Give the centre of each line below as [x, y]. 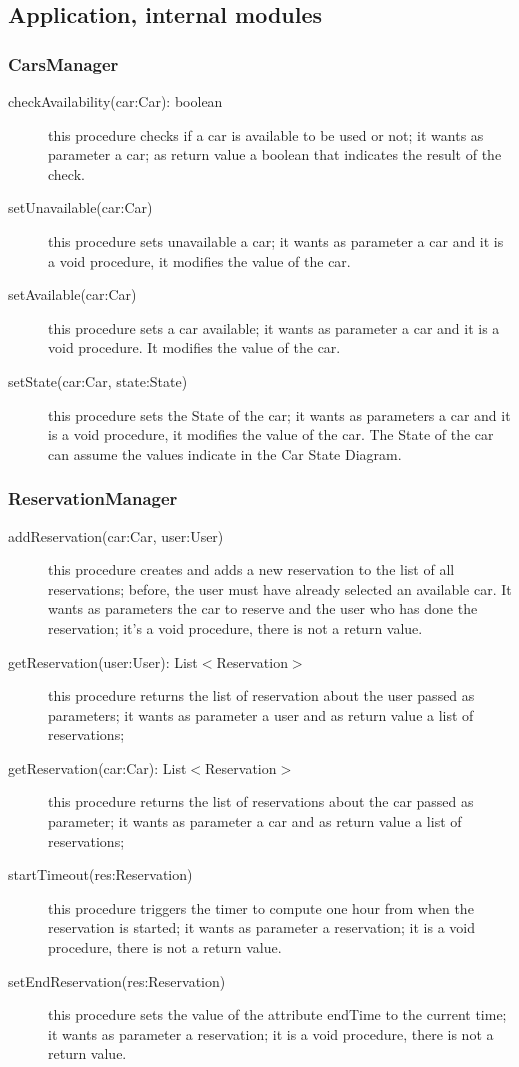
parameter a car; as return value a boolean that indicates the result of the [275, 154]
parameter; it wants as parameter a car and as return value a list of [255, 821]
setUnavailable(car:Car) [80, 207]
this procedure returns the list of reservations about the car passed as [261, 801]
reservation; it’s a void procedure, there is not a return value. [235, 627]
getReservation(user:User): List [103, 661]
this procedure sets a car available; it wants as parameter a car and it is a [274, 327]
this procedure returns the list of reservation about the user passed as [261, 695]
